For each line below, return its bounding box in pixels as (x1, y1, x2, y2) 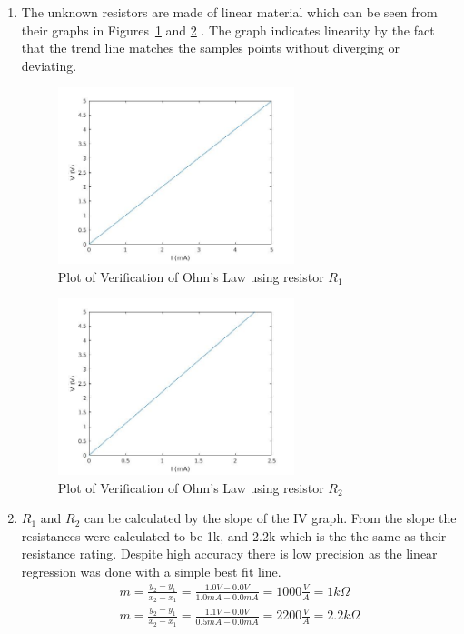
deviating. (21, 55, 77, 75)
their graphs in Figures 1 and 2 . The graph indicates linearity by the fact (21, 20, 435, 39)
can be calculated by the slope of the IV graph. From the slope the (84, 508, 457, 528)
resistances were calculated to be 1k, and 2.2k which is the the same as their (21, 526, 447, 545)
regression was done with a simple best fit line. (21, 561, 281, 580)
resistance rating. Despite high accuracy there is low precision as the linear (21, 544, 438, 563)
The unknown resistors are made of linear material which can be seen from (21, 3, 438, 21)
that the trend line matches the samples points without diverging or (21, 38, 400, 57)
